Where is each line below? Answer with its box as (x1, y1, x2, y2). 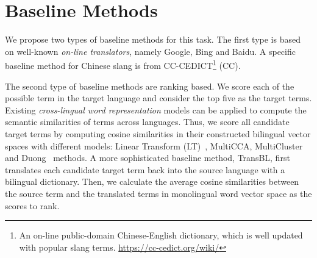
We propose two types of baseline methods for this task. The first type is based (5, 33, 301, 46)
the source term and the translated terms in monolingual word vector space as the (5, 187, 312, 199)
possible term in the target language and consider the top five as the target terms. (5, 91, 312, 104)
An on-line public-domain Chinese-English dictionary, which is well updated (19, 229, 303, 242)
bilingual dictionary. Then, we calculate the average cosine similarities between (5, 175, 299, 188)
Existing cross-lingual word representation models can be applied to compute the (5, 103, 307, 116)
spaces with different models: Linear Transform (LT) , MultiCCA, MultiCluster (5, 139, 303, 152)
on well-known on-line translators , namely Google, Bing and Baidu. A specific (5, 45, 296, 57)
